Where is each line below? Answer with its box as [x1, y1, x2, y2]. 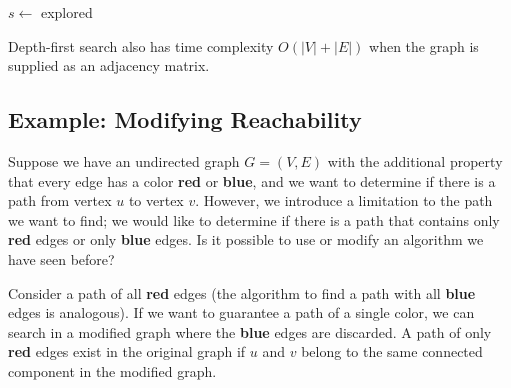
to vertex [128, 190, 184, 211]
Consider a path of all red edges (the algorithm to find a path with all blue [8, 282, 476, 303]
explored [40, 2, 93, 22]
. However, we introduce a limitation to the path [195, 190, 493, 211]
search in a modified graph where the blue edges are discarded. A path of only [8, 321, 492, 342]
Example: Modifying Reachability [8, 104, 362, 135]
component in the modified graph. [8, 360, 217, 381]
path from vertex [8, 190, 112, 211]
